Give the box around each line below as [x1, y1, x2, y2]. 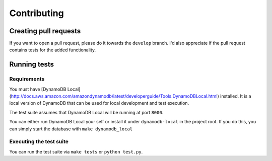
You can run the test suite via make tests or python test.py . [9, 148, 143, 154]
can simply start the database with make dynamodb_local [9, 126, 133, 132]
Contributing [9, 8, 64, 19]
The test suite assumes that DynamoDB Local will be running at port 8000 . [9, 109, 164, 115]
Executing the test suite [9, 138, 69, 145]
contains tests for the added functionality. [9, 47, 96, 53]
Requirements [9, 75, 45, 83]
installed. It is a [220, 93, 251, 99]
